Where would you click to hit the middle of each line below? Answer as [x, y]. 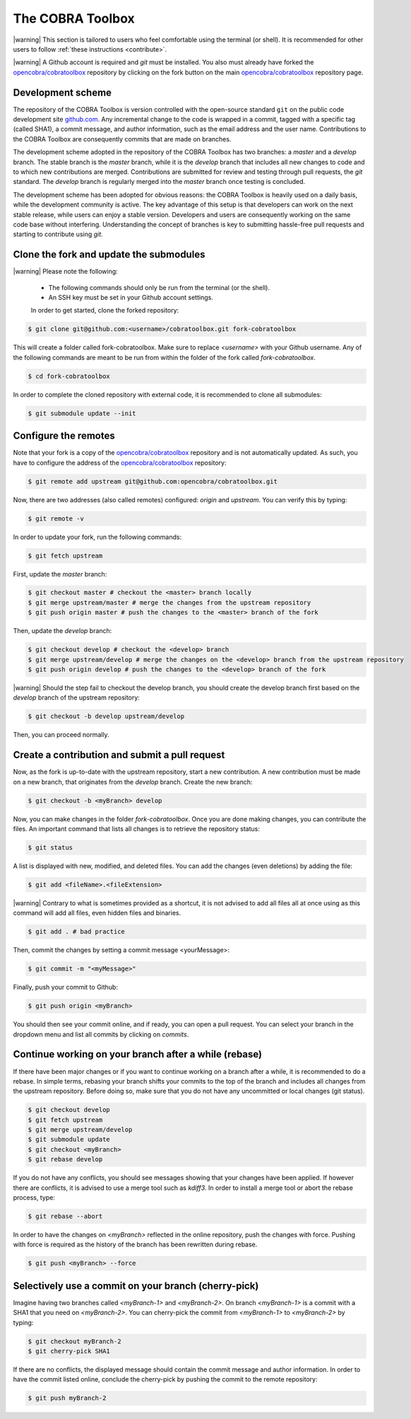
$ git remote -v [56, 519]
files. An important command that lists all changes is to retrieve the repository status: [137, 829]
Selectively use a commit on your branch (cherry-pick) [136, 1286]
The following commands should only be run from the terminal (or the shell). [159, 287]
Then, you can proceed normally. [61, 735]
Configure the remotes [64, 436]
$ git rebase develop [65, 1159]
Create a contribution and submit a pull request [119, 755]
